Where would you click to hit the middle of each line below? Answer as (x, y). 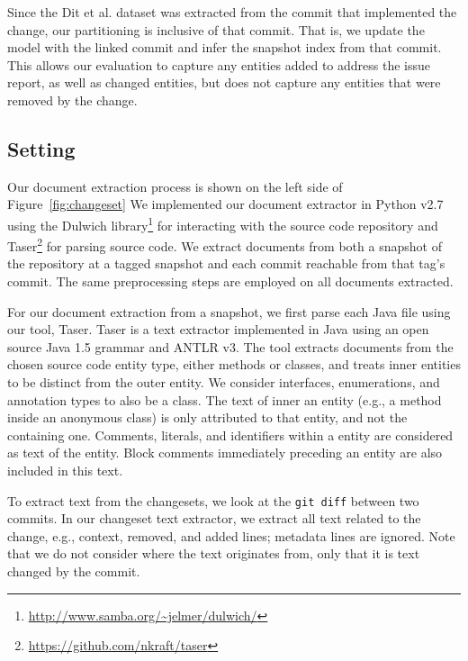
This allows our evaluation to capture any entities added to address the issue (219, 64)
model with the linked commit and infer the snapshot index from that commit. (225, 47)
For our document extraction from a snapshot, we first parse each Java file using (229, 311)
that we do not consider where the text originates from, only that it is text (214, 553)
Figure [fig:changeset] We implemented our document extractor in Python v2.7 (225, 204)
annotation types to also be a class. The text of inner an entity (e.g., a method (225, 399)
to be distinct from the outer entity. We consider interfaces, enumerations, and (224, 382)
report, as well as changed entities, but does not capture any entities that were (224, 82)
